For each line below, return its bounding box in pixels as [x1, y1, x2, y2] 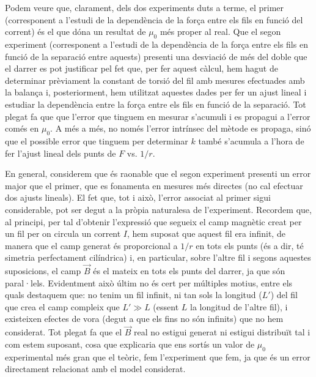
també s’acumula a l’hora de [198, 134, 304, 147]
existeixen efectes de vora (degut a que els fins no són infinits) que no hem [5, 312, 284, 325]
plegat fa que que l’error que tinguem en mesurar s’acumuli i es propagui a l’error [5, 110, 310, 122]
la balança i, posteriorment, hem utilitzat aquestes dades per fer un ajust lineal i [5, 86, 307, 99]
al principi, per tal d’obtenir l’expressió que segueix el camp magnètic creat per [5, 215, 302, 228]
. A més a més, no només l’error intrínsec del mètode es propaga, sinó [50, 122, 311, 135]
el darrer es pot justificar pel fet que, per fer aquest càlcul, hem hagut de [5, 62, 278, 75]
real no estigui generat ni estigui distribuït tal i [134, 326, 310, 338]
